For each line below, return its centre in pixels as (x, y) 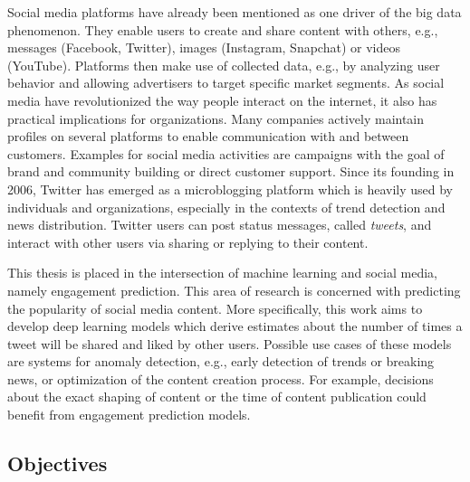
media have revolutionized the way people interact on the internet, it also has (222, 100)
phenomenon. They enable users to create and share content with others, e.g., (223, 29)
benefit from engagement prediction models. (129, 415)
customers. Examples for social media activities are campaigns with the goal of (226, 153)
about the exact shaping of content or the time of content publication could (217, 397)
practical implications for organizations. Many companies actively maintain (216, 118)
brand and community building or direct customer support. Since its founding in (231, 171)
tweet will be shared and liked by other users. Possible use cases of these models (230, 343)
